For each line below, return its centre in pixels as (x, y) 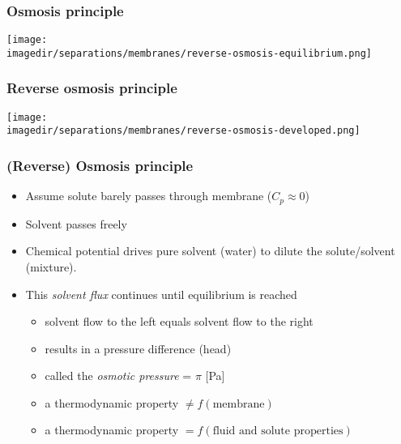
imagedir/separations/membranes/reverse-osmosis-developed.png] (183, 131)
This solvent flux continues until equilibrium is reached (161, 294)
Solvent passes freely (76, 223)
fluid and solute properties (278, 431)
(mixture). (51, 266)
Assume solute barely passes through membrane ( (149, 196)
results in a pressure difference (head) (138, 348)
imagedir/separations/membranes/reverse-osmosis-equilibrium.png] (190, 53)
